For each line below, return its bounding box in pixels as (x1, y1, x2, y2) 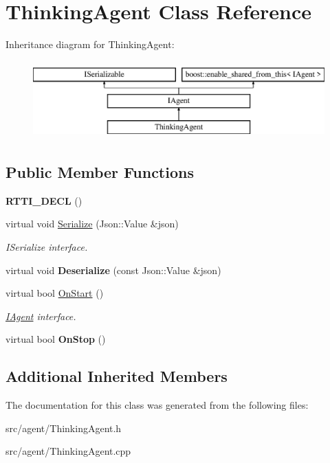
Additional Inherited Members (5, 365, 228, 387)
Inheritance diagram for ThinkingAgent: (5, 37, 175, 52)
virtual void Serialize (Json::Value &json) (5, 216, 179, 231)
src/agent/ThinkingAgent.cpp (5, 444, 131, 458)
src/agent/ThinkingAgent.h (5, 420, 122, 435)
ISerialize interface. (5, 240, 88, 254)
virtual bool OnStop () (5, 332, 106, 346)
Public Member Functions (5, 161, 194, 183)
